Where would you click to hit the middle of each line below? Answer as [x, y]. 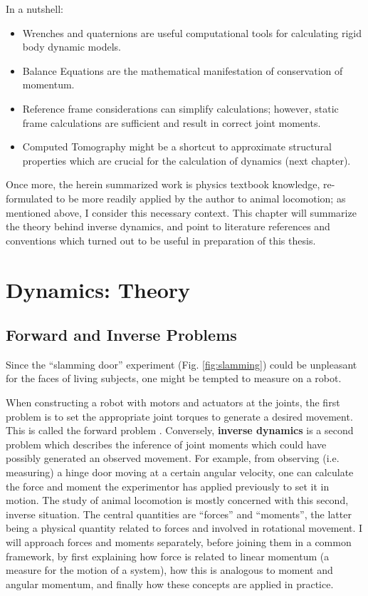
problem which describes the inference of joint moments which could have [166, 444]
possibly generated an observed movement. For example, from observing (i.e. [173, 458]
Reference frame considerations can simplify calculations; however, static [180, 108]
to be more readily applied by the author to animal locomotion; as [201, 198]
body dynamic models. [72, 47]
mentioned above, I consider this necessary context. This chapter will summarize [181, 212]
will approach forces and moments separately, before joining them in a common [179, 542]
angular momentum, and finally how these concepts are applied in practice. [170, 584]
